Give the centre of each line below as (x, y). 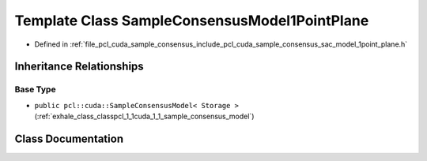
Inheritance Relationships (79, 67)
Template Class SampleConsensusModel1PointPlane (192, 21)
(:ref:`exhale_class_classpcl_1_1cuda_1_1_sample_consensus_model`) (144, 116)
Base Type (35, 89)
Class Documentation (69, 139)
